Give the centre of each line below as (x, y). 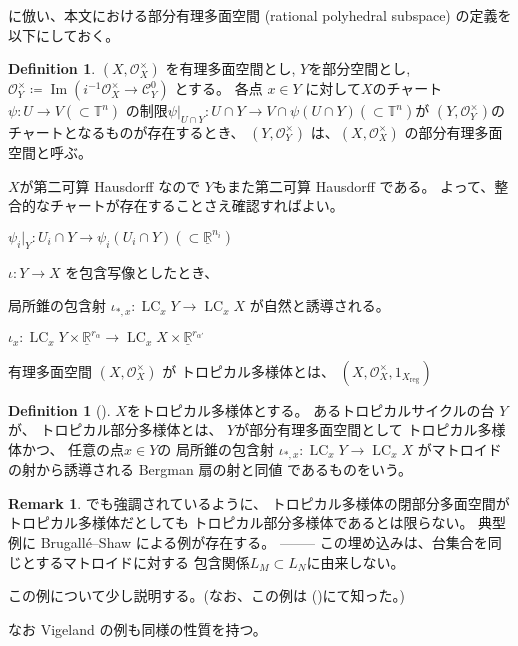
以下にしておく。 (64, 34)
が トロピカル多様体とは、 (248, 370)
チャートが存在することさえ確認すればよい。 (196, 205)
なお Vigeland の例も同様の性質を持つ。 (137, 628)
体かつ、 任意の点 (66, 448)
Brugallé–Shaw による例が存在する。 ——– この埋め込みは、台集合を (264, 541)
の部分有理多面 (453, 131)
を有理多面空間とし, (230, 68)
